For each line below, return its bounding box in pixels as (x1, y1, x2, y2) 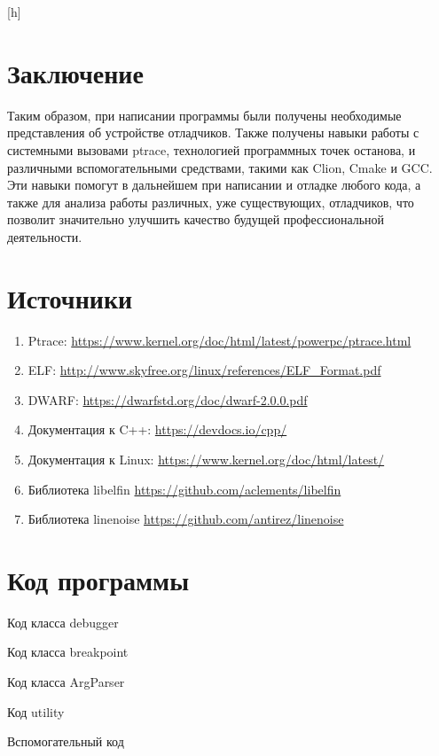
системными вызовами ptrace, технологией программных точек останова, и (7, 140, 416, 159)
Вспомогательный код (7, 732, 124, 751)
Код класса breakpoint (7, 643, 129, 661)
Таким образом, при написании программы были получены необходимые (7, 105, 402, 124)
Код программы (7, 561, 189, 597)
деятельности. (7, 227, 82, 246)
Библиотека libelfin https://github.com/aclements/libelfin (27, 479, 341, 498)
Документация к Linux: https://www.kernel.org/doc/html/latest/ (27, 449, 385, 468)
